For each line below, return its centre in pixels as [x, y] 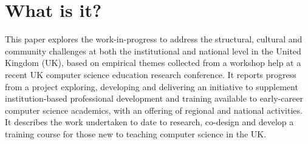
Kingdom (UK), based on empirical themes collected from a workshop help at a [153, 63]
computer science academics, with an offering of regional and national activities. [154, 110]
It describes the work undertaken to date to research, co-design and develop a [149, 122]
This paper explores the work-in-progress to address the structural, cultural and [154, 39]
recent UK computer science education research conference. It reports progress [151, 74]
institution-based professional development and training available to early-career [154, 98]
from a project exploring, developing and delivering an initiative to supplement [152, 86]
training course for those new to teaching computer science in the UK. [136, 133]
